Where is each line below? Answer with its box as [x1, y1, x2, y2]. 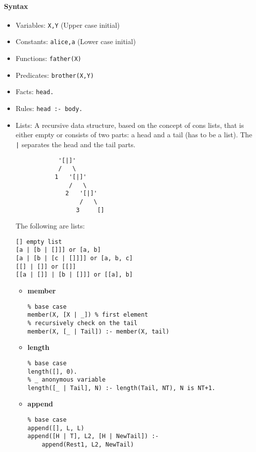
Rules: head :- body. [15, 103, 83, 113]
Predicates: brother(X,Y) [15, 69, 94, 80]
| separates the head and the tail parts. [15, 139, 136, 149]
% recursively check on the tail [27, 319, 138, 327]
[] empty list [15, 238, 62, 245]
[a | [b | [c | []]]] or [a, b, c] [15, 255, 133, 262]
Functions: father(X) [15, 53, 82, 63]
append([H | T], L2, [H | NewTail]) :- [27, 433, 159, 440]
